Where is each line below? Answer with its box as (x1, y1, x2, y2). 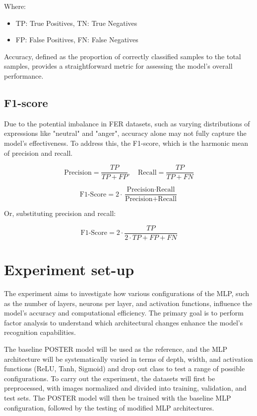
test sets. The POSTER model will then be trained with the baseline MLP (4, 392, 231, 403)
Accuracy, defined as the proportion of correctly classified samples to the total (4, 51, 241, 61)
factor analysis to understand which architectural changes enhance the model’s (4, 317, 243, 327)
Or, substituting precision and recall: (4, 208, 116, 218)
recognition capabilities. (4, 327, 76, 337)
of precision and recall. (4, 147, 73, 158)
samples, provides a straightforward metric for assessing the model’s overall (4, 61, 233, 71)
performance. (4, 70, 44, 81)
